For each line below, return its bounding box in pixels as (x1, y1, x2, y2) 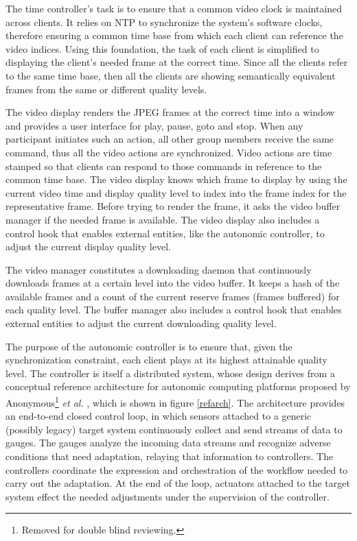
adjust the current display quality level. (5, 239, 171, 254)
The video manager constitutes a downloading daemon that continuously (5, 262, 312, 276)
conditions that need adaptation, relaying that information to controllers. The (5, 449, 334, 464)
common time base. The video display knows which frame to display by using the (5, 172, 347, 187)
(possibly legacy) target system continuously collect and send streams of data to (5, 422, 343, 436)
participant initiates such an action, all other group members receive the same (5, 132, 334, 146)
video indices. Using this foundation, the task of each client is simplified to (5, 41, 319, 56)
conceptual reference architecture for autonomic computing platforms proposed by (5, 379, 351, 394)
